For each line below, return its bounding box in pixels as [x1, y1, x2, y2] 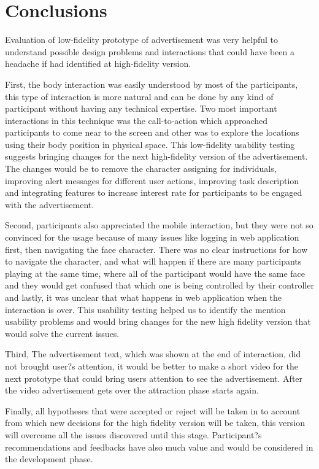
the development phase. [5, 452, 93, 465]
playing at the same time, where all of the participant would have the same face [5, 266, 306, 279]
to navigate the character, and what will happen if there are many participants [5, 255, 302, 268]
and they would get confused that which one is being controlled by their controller [5, 279, 314, 292]
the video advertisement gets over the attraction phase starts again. [5, 384, 259, 397]
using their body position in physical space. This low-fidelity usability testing [5, 138, 295, 150]
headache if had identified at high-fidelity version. [5, 57, 191, 70]
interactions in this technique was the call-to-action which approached [5, 114, 268, 126]
